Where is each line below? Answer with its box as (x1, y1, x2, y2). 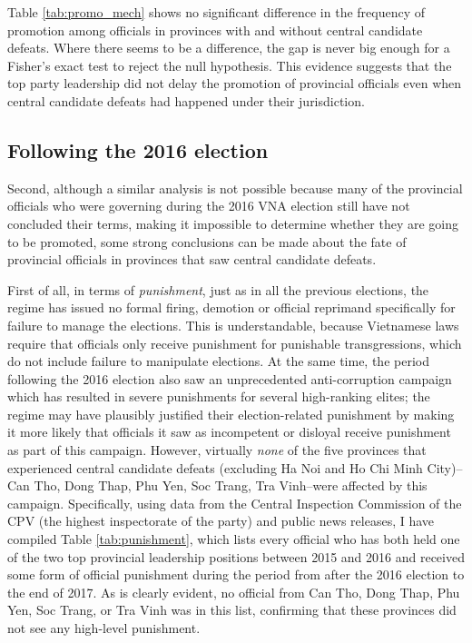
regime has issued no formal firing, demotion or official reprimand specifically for (7, 298, 456, 317)
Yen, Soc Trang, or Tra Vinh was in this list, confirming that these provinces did (7, 600, 457, 619)
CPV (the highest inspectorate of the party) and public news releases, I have (7, 511, 435, 530)
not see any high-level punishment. (7, 618, 201, 638)
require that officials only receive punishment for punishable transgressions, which (7, 333, 462, 352)
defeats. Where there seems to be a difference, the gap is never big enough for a (7, 38, 450, 57)
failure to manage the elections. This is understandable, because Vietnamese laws (7, 315, 459, 334)
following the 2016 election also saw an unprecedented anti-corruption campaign (7, 369, 452, 388)
